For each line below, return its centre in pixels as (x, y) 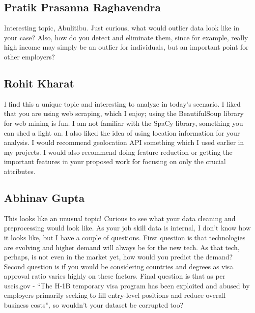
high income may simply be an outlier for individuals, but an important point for (126, 47)
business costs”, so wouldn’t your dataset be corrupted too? (94, 305)
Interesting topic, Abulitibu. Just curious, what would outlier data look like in (122, 28)
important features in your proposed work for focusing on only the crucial (115, 161)
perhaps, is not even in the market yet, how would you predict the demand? (118, 257)
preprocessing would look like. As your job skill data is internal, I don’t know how (127, 228)
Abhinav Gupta (44, 197)
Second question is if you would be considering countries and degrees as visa (119, 266)
